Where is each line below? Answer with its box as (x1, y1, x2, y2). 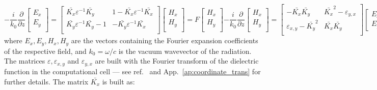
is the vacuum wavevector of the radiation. (118, 45, 252, 56)
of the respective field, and (4, 45, 87, 56)
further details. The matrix (4, 76, 89, 86)
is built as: (102, 76, 135, 86)
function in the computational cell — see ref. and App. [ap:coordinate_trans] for (4, 66, 261, 76)
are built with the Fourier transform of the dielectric (95, 55, 259, 66)
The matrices (4, 55, 45, 66)
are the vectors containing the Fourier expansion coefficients (71, 35, 258, 46)
